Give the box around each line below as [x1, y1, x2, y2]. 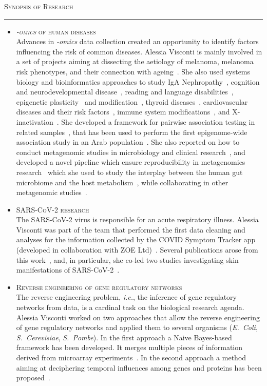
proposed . [16, 372, 50, 383]
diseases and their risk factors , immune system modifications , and [16, 106, 230, 117]
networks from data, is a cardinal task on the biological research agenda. [16, 302, 244, 313]
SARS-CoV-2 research [16, 204, 89, 215]
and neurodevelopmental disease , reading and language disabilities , [16, 86, 234, 97]
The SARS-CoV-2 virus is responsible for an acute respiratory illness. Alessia [16, 214, 259, 225]
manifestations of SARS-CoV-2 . [16, 264, 120, 275]
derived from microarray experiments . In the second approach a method [16, 352, 246, 362]
